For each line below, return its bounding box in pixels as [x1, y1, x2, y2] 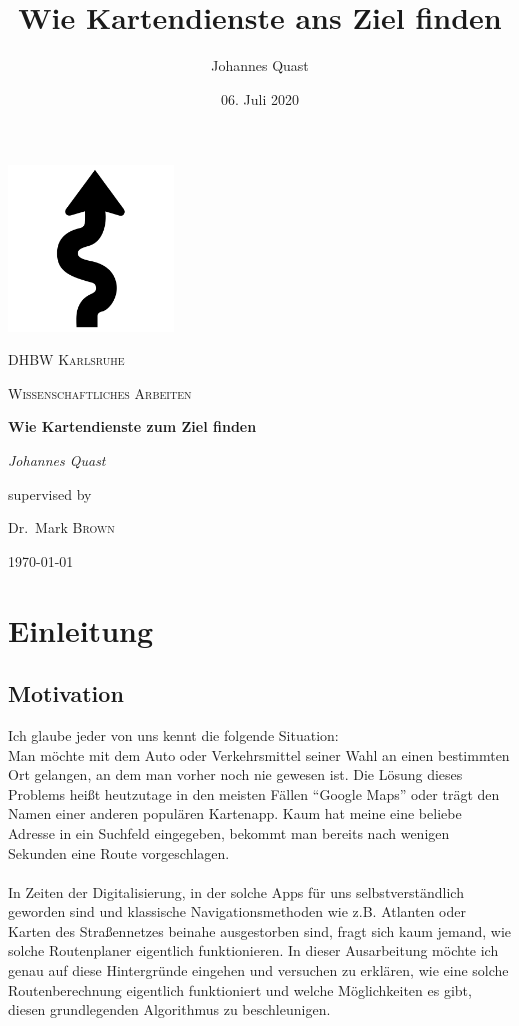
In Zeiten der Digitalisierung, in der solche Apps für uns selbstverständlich [8, 881, 464, 902]
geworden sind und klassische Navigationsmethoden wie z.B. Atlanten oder [8, 901, 466, 922]
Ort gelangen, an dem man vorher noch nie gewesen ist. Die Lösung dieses [8, 764, 463, 785]
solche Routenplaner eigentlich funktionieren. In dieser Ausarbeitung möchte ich [8, 940, 499, 961]
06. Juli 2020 [221, 88, 299, 109]
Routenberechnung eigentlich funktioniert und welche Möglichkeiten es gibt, [8, 979, 472, 1000]
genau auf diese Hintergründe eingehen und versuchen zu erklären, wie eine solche [8, 960, 509, 981]
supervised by [8, 483, 92, 504]
